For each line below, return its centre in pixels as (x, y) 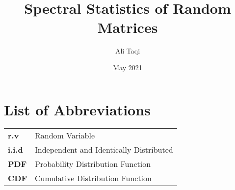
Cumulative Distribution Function (93, 178)
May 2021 (128, 67)
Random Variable (65, 136)
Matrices (128, 27)
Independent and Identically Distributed (104, 150)
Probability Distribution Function (93, 164)
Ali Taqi (128, 51)
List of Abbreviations (77, 109)
